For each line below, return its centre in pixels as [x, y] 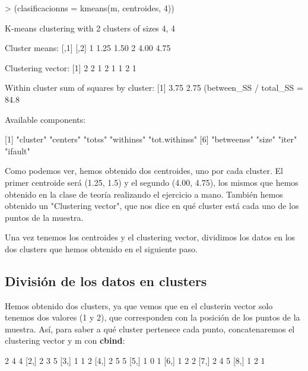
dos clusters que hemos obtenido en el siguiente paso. [101, 248]
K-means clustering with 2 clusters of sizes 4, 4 [90, 28]
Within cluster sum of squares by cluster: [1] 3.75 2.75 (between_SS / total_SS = [154, 88]
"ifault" [18, 150]
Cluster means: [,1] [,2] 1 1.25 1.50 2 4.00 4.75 [88, 48]
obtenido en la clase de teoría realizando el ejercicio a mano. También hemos [144, 194]
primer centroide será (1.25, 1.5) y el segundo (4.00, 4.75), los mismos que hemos [152, 182]
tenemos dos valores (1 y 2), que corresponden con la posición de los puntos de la [153, 317]
